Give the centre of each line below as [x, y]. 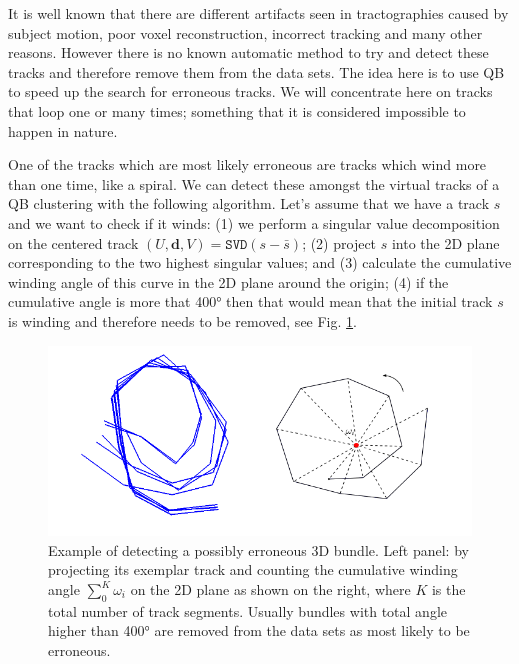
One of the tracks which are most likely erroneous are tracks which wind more [247, 164]
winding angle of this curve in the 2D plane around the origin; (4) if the [228, 281]
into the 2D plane [445, 242]
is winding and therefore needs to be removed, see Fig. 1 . [182, 320]
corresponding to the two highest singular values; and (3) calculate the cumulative [260, 262]
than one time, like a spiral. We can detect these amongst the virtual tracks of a [254, 183]
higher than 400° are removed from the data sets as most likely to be [259, 630]
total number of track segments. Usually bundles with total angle [247, 610]
